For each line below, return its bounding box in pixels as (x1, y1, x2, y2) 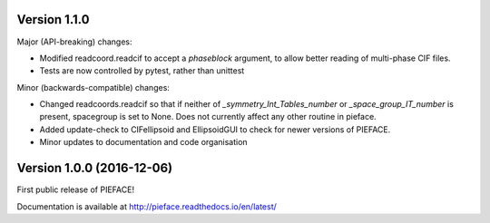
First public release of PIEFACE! (16, 184, 135, 195)
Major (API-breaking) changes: (16, 36, 132, 47)
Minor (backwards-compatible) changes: (16, 82, 170, 92)
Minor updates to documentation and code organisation (39, 137, 249, 148)
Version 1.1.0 (16, 12, 90, 27)
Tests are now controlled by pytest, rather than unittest (39, 65, 245, 76)
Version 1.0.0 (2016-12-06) (16, 160, 173, 176)
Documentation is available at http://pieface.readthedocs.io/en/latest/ (16, 200, 277, 212)
